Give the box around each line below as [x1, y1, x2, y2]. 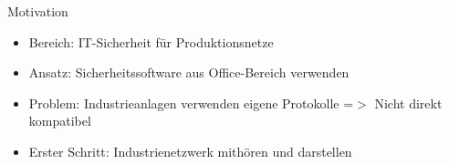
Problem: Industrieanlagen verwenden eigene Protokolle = [28, 93, 354, 112]
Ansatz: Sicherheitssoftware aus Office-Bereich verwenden [28, 63, 350, 82]
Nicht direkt [374, 93, 443, 112]
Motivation [7, 2, 68, 20]
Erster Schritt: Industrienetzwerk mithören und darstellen [28, 141, 352, 160]
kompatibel [28, 111, 91, 130]
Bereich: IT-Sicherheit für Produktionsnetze [28, 32, 274, 51]
